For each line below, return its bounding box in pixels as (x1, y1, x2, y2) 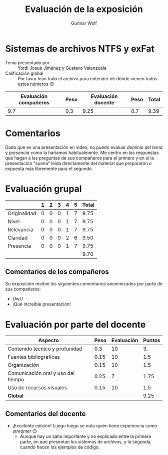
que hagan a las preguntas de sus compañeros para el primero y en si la (5, 155, 154, 161)
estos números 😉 (17, 81, 54, 87)
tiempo (7, 376, 24, 383)
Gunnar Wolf (70, 20, 97, 26)
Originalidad (7, 210, 36, 217)
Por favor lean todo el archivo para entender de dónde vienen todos (17, 75, 157, 81)
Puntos (143, 337, 160, 344)
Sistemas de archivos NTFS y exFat (5, 43, 155, 54)
